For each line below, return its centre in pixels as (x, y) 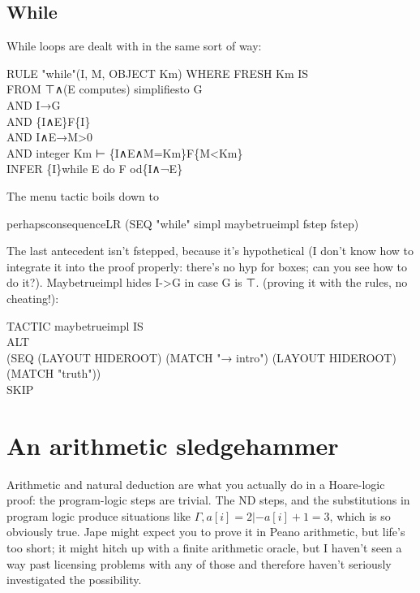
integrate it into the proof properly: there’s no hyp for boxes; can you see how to (207, 266)
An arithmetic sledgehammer (173, 445)
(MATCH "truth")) (54, 373)
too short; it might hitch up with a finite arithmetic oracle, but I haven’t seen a (204, 547)
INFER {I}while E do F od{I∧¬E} (95, 169)
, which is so (360, 515)
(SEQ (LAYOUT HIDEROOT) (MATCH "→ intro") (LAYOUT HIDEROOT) (201, 357)
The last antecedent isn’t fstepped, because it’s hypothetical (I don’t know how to (210, 251)
